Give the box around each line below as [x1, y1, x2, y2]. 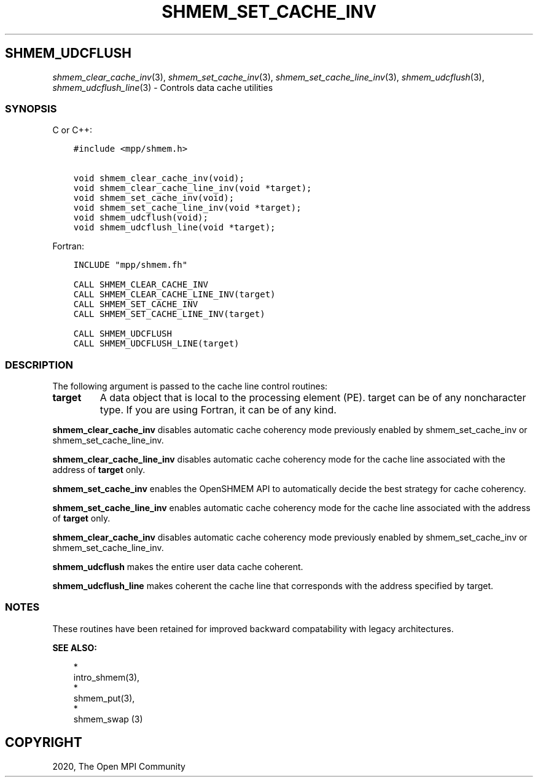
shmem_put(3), [73, 692, 135, 703]
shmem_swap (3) [73, 713, 143, 724]
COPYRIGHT [5, 735, 82, 751]
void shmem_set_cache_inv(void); [73, 193, 235, 203]
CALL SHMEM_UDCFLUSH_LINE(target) [73, 338, 240, 349]
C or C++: [52, 125, 92, 136]
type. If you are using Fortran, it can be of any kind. [99, 404, 337, 416]
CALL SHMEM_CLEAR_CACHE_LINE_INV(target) [73, 289, 276, 300]
